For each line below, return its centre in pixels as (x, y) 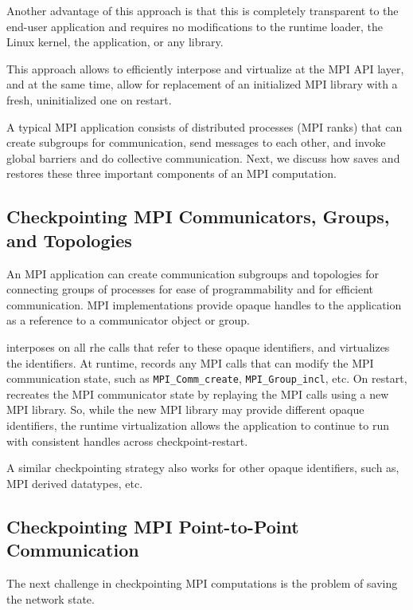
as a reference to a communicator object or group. (128, 320)
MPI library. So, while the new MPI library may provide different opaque (185, 409)
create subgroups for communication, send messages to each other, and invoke (196, 142)
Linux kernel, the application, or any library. (115, 42)
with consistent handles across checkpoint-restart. (127, 441)
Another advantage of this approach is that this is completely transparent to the (203, 10)
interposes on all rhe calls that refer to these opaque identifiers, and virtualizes (198, 346)
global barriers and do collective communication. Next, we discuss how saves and (203, 157)
